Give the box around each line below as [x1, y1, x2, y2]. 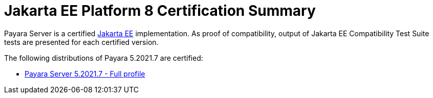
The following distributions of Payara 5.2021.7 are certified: [4, 53, 203, 62]
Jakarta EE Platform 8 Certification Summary [4, 2, 316, 19]
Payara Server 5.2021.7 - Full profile [25, 69, 145, 78]
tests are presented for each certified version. [4, 37, 159, 46]
